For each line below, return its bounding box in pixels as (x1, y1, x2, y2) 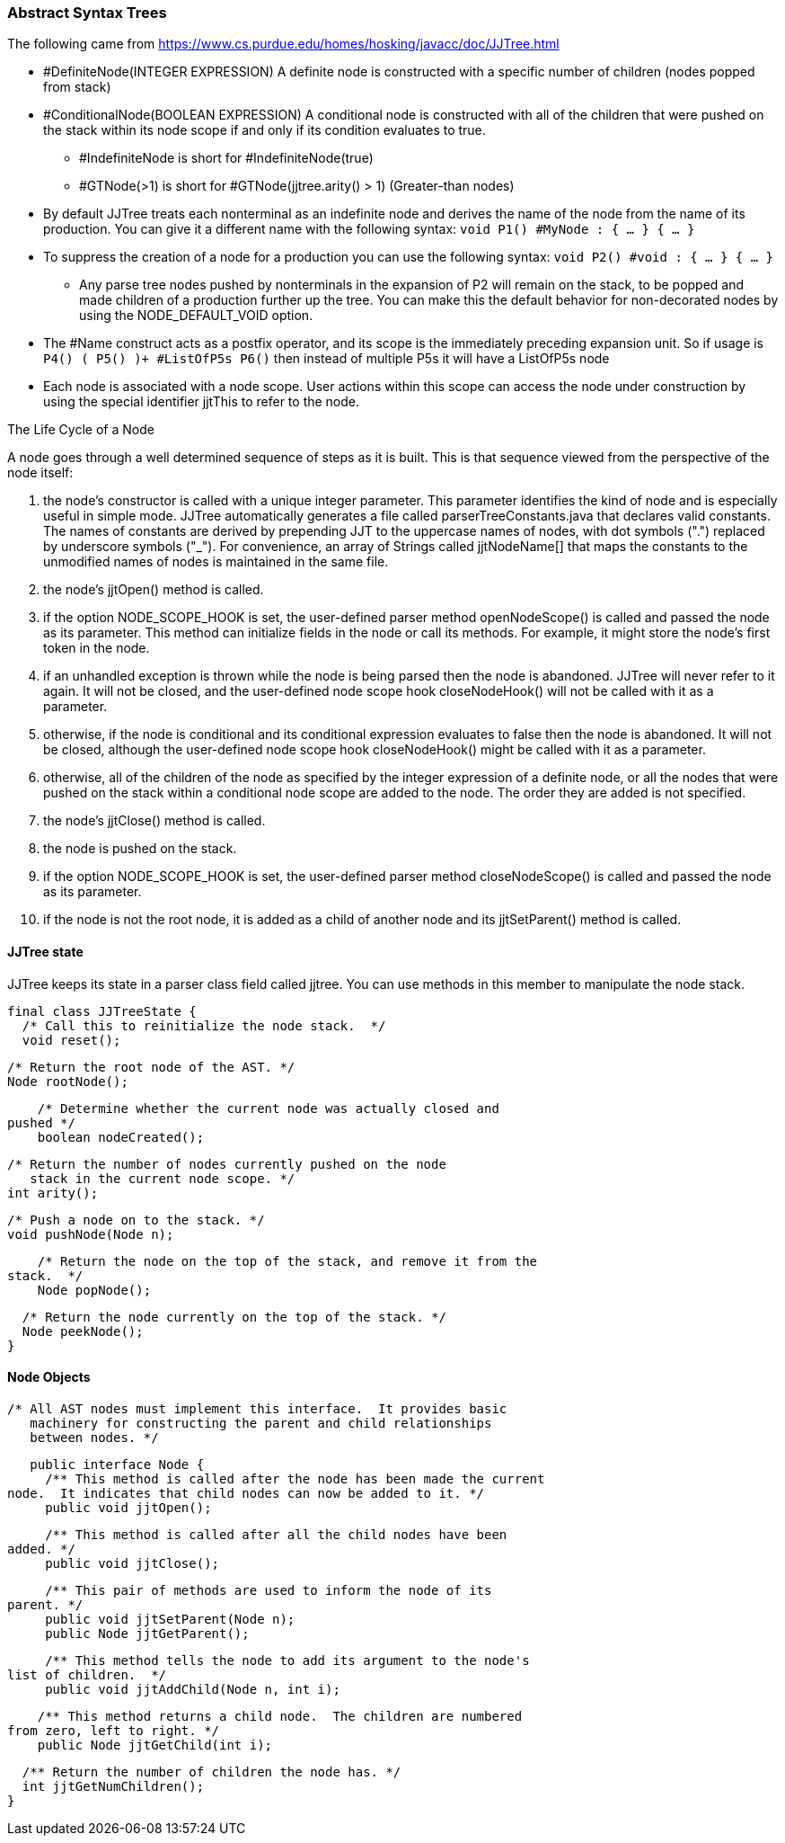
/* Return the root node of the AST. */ (7, 1059, 295, 1074)
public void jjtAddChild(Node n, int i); (45, 1681, 340, 1696)
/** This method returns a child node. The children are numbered (37, 1708, 523, 1723)
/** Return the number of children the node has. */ (22, 1764, 401, 1779)
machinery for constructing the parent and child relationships (30, 1415, 492, 1430)
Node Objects (7, 1369, 91, 1385)
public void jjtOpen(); (45, 1500, 212, 1515)
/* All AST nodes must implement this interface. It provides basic (7, 1401, 507, 1416)
